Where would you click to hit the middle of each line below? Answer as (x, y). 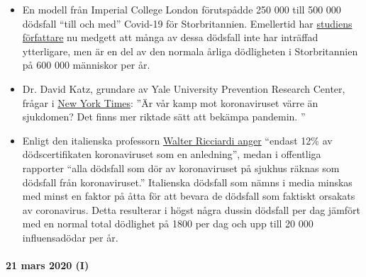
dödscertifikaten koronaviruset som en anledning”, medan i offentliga (172, 154)
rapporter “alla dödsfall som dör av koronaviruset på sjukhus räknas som (181, 168)
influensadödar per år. (70, 237)
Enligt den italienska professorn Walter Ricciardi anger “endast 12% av (177, 140)
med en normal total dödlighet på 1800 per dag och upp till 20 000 (168, 224)
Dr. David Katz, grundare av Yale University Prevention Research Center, (184, 88)
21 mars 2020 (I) (48, 265)
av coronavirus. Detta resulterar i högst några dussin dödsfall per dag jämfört (192, 209)
